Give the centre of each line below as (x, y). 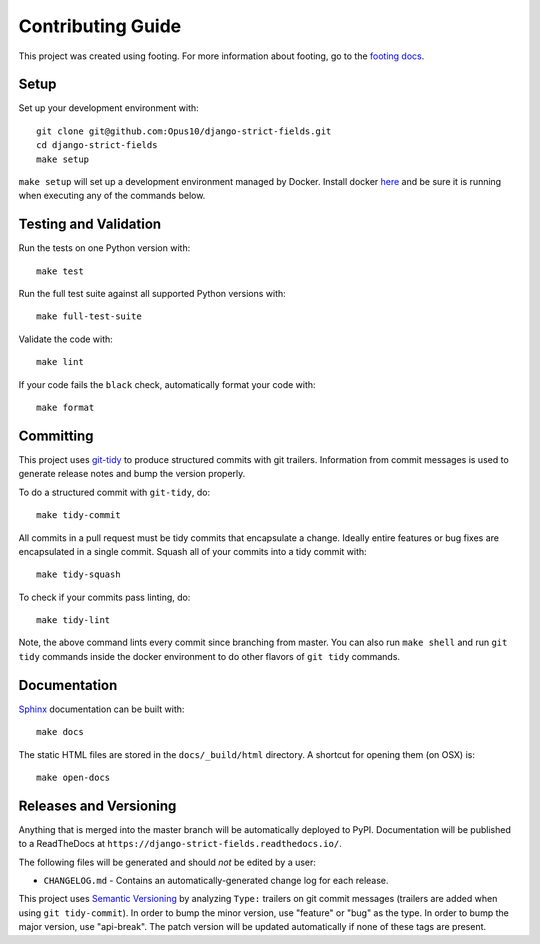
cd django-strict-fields (97, 145)
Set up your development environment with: (108, 108)
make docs (60, 732)
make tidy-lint (73, 620)
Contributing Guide (100, 26)
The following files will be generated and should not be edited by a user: (167, 862)
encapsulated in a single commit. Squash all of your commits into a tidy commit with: (192, 551)
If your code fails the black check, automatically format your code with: (167, 384)
